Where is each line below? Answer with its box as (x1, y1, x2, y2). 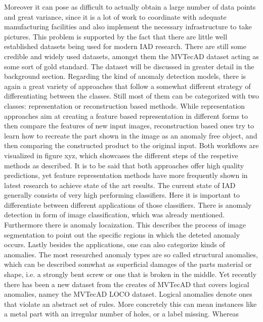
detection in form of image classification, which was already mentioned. (4, 209, 225, 220)
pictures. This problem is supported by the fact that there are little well (4, 31, 228, 41)
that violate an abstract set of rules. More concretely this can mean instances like (4, 298, 257, 309)
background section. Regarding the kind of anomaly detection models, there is (4, 71, 246, 81)
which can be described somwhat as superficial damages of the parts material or (4, 259, 252, 269)
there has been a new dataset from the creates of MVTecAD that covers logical (4, 279, 249, 289)
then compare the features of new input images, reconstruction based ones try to (4, 120, 254, 131)
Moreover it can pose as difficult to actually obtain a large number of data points (4, 2, 256, 12)
